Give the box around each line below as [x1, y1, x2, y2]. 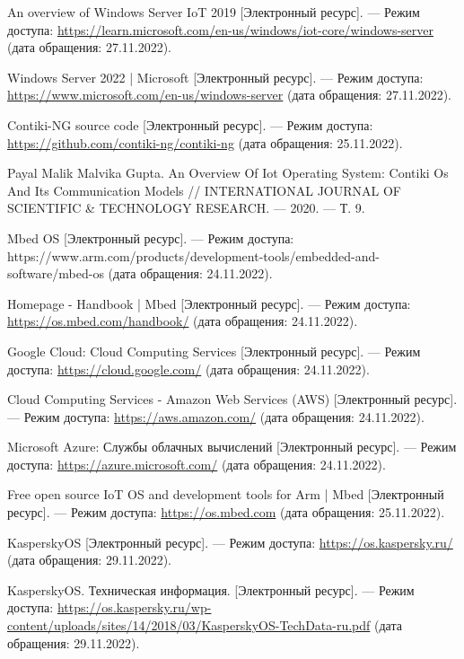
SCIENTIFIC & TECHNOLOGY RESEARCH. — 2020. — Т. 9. [7, 198, 365, 217]
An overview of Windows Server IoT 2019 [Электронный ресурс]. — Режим [7, 3, 420, 21]
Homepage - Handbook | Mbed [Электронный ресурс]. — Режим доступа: [7, 294, 411, 312]
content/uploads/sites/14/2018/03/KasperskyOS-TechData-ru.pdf [7, 616, 371, 635]
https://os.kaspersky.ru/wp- [57, 598, 212, 617]
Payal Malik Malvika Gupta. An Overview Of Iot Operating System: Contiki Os [7, 163, 449, 182]
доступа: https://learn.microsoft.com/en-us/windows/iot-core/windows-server [7, 20, 433, 39]
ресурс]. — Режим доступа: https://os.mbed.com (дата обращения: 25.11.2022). [7, 503, 445, 522]
